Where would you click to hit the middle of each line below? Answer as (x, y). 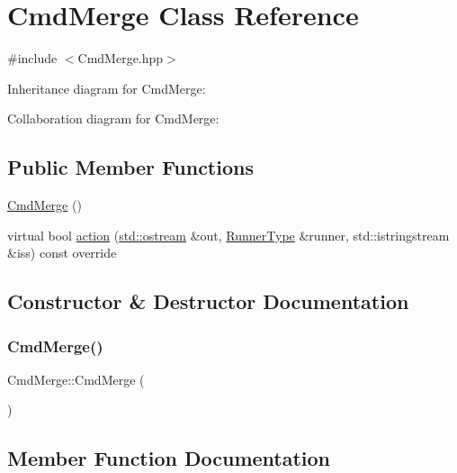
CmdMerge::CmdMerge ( (76, 379)
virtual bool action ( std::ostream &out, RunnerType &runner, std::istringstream (228, 235)
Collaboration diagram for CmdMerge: (113, 118)
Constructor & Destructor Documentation (208, 301)
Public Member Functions (130, 167)
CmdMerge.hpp (121, 58)
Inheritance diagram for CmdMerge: (107, 88)
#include (32, 58)
